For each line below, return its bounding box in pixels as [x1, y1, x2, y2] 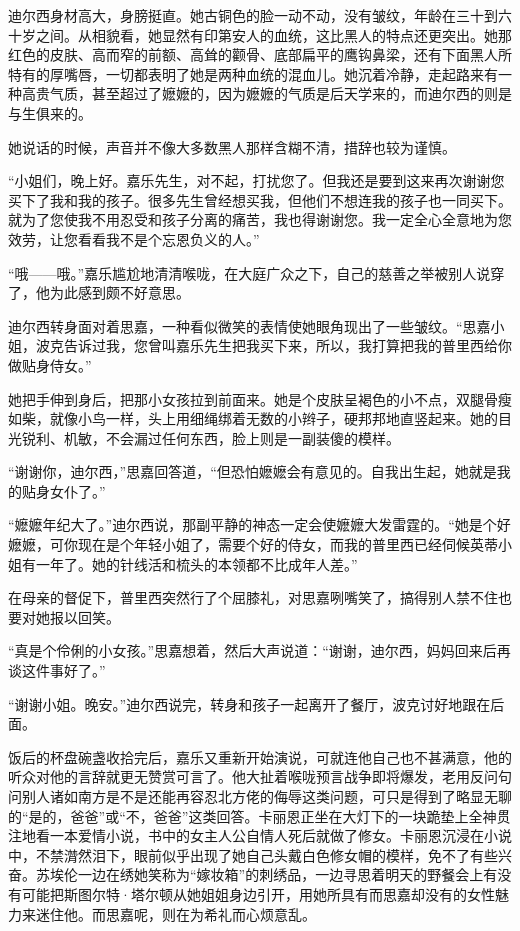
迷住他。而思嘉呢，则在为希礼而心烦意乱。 [35, 903, 316, 924]
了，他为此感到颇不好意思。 [8, 282, 190, 303]
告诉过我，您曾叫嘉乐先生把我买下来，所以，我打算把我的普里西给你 [63, 335, 512, 356]
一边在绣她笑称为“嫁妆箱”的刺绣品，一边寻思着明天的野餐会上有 [77, 864, 498, 885]
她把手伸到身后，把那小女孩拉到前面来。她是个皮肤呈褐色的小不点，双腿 [8, 388, 484, 409]
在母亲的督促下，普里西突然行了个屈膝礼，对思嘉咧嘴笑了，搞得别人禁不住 [8, 587, 498, 608]
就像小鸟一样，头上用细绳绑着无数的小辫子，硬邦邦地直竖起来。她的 [49, 408, 498, 429]
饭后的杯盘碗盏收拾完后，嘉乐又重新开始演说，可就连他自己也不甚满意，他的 [8, 746, 512, 767]
